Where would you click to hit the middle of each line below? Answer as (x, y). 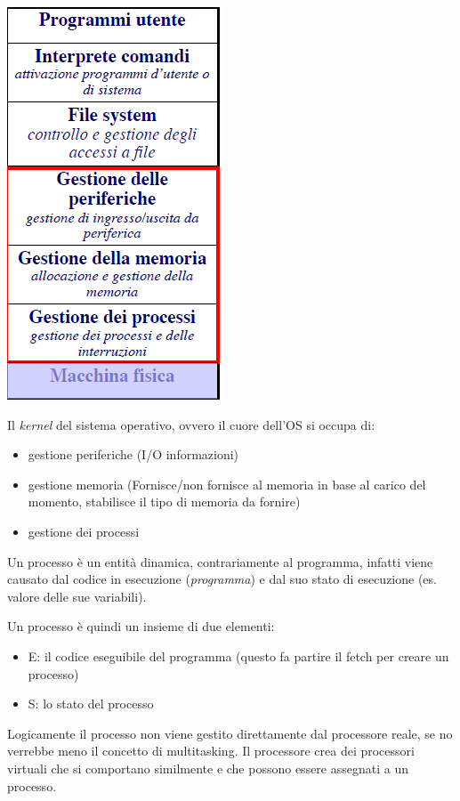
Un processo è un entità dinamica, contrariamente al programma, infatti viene (220, 561)
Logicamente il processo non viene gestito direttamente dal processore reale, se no (230, 733)
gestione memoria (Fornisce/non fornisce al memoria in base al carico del (227, 484)
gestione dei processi (84, 531)
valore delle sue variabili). (77, 596)
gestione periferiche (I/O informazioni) (133, 454)
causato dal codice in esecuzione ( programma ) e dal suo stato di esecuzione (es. (222, 579)
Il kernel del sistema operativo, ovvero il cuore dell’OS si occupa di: (191, 424)
